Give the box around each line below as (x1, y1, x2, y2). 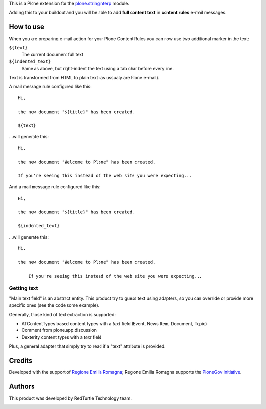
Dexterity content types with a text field (21, 334, 102, 340)
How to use (9, 23, 44, 31)
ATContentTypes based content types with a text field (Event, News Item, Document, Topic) (21, 320, 207, 326)
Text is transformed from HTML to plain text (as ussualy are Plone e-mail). (9, 75, 160, 81)
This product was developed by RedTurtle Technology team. (9, 395, 132, 401)
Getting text (9, 285, 38, 292)
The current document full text (21, 52, 84, 58)
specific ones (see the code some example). (9, 302, 100, 308)
